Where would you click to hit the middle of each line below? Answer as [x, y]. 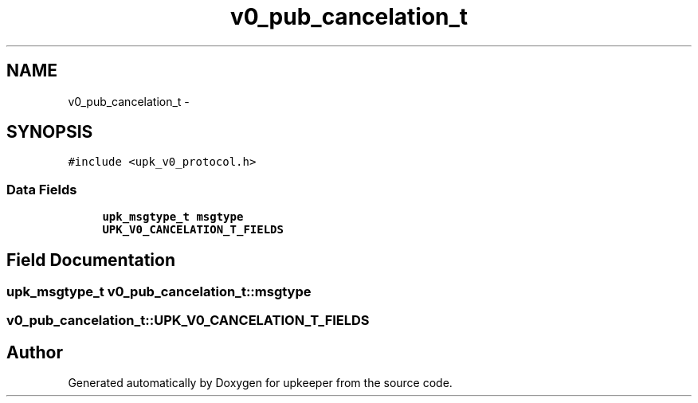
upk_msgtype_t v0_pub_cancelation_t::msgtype [159, 292]
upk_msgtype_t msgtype [173, 217]
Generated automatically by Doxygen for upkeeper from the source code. [260, 383]
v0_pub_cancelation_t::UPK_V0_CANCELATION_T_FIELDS [188, 321]
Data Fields [42, 189]
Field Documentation [91, 260]
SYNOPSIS [50, 132]
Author [35, 352]
